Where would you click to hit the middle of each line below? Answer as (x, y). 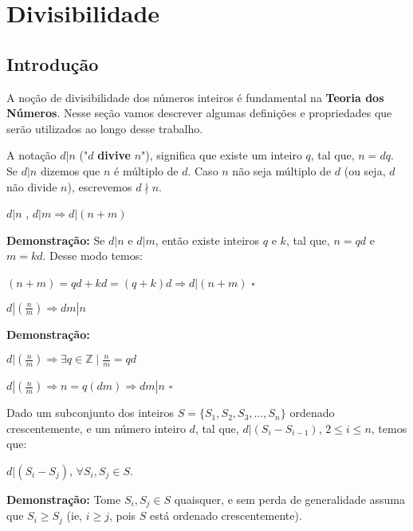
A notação (31, 155)
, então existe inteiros (207, 240)
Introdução (53, 63)
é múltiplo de (146, 170)
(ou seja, (365, 170)
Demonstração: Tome (64, 499)
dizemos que (70, 170)
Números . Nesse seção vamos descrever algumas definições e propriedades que (199, 113)
